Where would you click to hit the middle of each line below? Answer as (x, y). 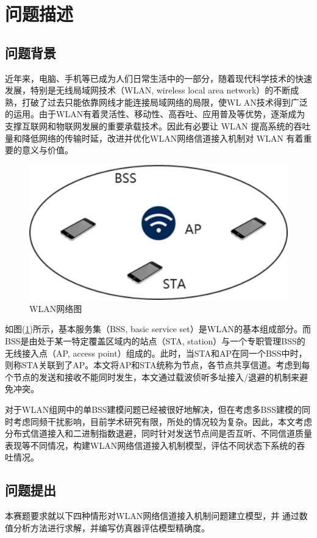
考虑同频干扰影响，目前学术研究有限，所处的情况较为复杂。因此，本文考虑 (162, 421)
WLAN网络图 (56, 308)
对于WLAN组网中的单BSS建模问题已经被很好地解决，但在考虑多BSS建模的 (154, 409)
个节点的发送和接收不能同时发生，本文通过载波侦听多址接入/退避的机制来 (152, 376)
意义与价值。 (47, 150)
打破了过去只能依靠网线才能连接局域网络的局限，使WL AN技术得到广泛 (165, 102)
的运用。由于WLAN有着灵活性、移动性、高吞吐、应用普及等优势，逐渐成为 (155, 114)
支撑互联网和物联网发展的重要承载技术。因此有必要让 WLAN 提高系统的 (149, 125)
